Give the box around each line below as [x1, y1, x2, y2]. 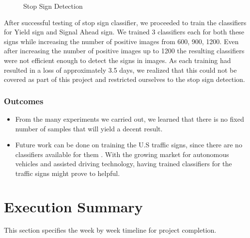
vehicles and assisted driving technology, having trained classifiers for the [15, 159, 232, 169]
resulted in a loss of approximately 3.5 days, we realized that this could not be [4, 64, 237, 75]
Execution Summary [4, 196, 143, 216]
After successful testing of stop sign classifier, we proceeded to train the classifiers [4, 17, 247, 27]
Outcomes [4, 95, 44, 107]
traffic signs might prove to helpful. [15, 168, 120, 178]
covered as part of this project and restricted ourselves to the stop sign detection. [4, 74, 245, 84]
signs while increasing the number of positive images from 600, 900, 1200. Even [4, 36, 239, 46]
